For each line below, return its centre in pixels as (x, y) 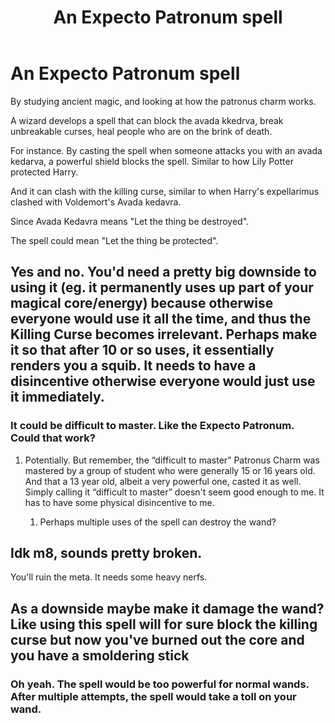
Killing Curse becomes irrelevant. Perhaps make (164, 334)
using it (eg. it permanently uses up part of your (162, 287)
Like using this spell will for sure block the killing (164, 624)
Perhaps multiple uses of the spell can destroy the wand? (158, 522)
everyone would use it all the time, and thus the (161, 319)
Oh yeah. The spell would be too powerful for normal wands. (160, 684)
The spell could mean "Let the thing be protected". (114, 240)
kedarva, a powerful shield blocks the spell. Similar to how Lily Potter (152, 161)
